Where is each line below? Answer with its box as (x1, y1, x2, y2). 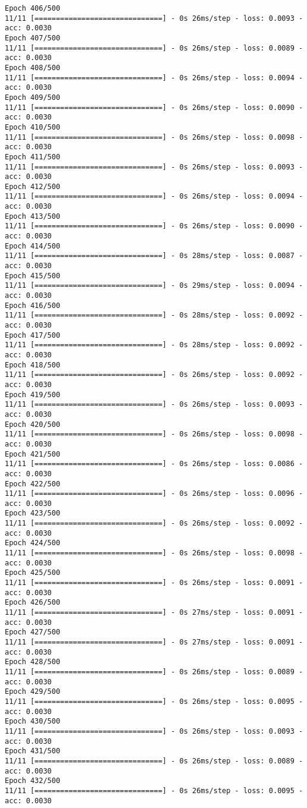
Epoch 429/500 (5, 687, 61, 696)
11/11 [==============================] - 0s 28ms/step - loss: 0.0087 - (5, 251, 303, 260)
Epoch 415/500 (5, 271, 61, 280)
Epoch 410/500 (5, 122, 61, 131)
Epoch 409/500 (5, 93, 61, 102)
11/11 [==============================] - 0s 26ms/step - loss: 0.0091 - (5, 579, 303, 587)
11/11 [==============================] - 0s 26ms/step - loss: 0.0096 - (5, 489, 303, 498)
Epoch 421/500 (5, 449, 61, 458)
